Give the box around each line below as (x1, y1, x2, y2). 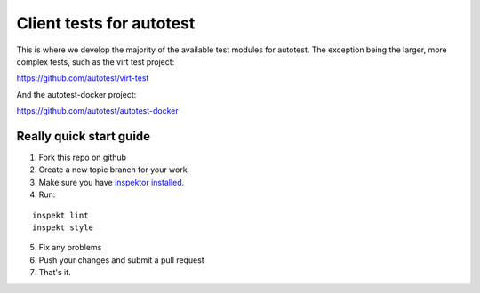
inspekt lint (32, 210, 89, 220)
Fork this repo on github (38, 152, 127, 163)
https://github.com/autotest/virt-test (16, 73, 149, 83)
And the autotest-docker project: (16, 89, 137, 99)
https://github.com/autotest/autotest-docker (16, 106, 180, 116)
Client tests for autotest (16, 13, 196, 33)
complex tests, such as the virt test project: (16, 56, 175, 67)
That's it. (38, 267, 71, 278)
